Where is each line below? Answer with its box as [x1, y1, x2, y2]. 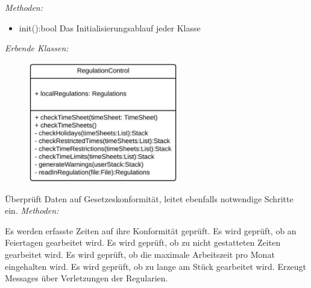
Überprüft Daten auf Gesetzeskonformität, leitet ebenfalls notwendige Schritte [5, 192, 294, 205]
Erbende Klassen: [5, 42, 69, 54]
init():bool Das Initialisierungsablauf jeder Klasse [19, 21, 201, 34]
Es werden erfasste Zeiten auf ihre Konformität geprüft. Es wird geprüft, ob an [5, 224, 297, 237]
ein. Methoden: [5, 204, 59, 217]
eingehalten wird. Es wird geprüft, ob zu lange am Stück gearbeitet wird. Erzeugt [5, 260, 307, 272]
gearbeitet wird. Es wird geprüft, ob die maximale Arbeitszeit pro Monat [5, 248, 275, 260]
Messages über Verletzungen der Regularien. [5, 272, 168, 284]
